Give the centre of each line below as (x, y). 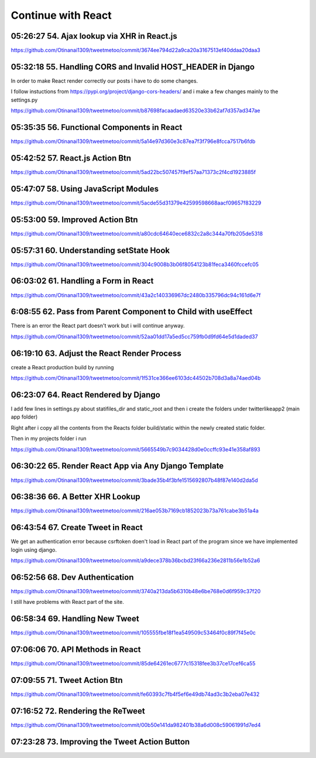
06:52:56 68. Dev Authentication (72, 577)
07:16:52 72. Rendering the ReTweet (78, 711)
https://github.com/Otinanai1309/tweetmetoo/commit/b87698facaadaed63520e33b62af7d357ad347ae (135, 111)
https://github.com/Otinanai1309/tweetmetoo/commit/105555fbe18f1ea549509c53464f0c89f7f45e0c (133, 633)
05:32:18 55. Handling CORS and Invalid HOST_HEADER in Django (133, 67)
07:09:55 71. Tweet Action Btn (67, 680)
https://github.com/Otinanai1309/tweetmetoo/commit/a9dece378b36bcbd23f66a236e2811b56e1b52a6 (135, 560)
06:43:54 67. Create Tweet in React (77, 528)
